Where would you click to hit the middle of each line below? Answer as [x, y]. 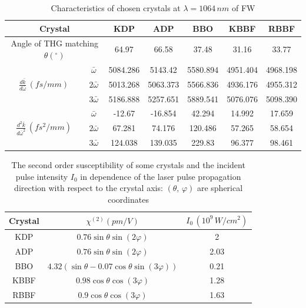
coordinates [128, 199]
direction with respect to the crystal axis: [89, 188]
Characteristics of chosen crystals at [116, 8]
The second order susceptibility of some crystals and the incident [128, 165]
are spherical [220, 188]
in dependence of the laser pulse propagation [161, 176]
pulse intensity [42, 176]
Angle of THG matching [55, 43]
